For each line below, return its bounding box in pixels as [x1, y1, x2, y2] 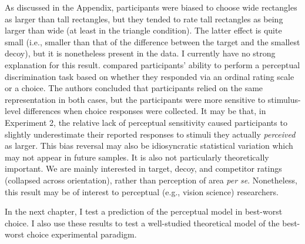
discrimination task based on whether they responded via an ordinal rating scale [5, 70, 294, 82]
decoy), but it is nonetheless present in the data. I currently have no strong [5, 47, 276, 59]
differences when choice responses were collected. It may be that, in [23, 105, 266, 117]
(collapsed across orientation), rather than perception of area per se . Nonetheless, [5, 173, 297, 186]
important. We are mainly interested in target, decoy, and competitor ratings [5, 162, 282, 175]
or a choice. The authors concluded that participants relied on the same [5, 82, 263, 94]
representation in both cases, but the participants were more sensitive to [5, 93, 266, 105]
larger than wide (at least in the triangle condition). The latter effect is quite [5, 24, 282, 36]
